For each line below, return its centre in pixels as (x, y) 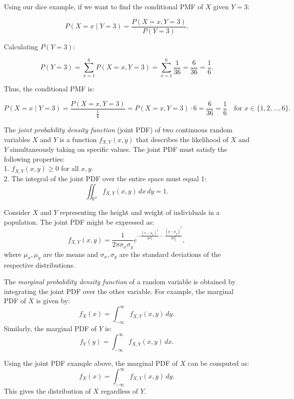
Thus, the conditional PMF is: (49, 89)
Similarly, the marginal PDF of (50, 328)
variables (17, 139)
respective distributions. (40, 265)
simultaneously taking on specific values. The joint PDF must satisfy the (119, 149)
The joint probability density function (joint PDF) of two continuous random (118, 130)
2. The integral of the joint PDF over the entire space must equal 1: (105, 178)
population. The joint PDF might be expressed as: (79, 221)
